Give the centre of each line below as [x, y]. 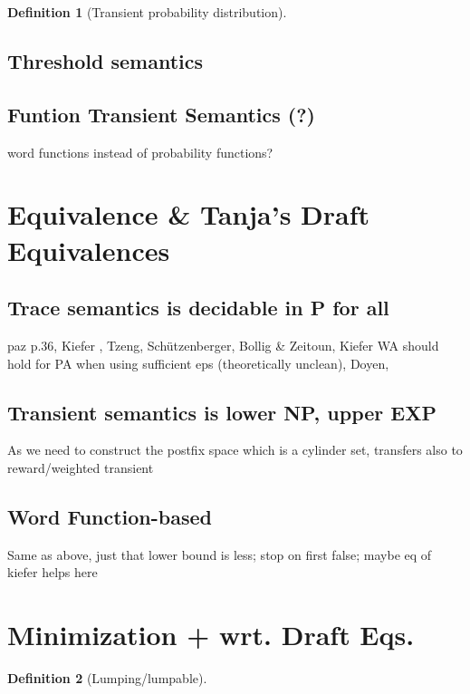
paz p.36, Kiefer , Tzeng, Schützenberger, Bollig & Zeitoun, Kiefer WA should [223, 345]
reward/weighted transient [81, 467]
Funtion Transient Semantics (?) [162, 114]
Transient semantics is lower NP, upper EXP [222, 412]
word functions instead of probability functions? [140, 152]
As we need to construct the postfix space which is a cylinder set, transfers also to [235, 450]
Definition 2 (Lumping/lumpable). [107, 678]
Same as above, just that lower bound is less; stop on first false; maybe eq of [220, 554]
